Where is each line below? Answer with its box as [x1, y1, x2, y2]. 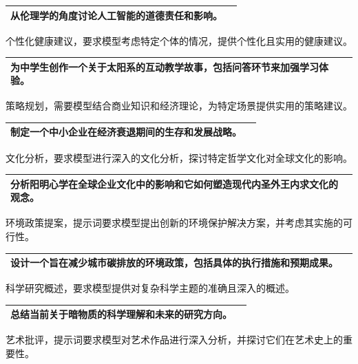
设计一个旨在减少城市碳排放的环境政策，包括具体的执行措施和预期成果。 [10, 255, 338, 270]
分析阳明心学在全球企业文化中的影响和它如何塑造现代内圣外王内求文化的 [10, 176, 338, 191]
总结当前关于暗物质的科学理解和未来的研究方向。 [10, 307, 232, 321]
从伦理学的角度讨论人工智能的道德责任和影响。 [10, 8, 222, 22]
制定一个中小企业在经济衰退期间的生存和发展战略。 [10, 125, 242, 139]
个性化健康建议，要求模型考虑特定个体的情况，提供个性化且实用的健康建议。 [6, 33, 352, 47]
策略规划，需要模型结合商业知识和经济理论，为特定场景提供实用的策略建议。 [6, 98, 352, 113]
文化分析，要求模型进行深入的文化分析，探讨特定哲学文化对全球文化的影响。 [6, 150, 352, 164]
